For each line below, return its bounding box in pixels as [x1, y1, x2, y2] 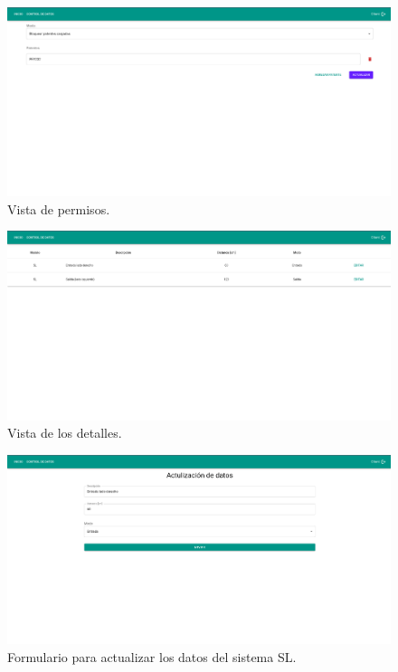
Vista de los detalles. [7, 423, 122, 442]
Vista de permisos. [7, 199, 110, 218]
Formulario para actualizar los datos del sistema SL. [7, 647, 297, 666]
